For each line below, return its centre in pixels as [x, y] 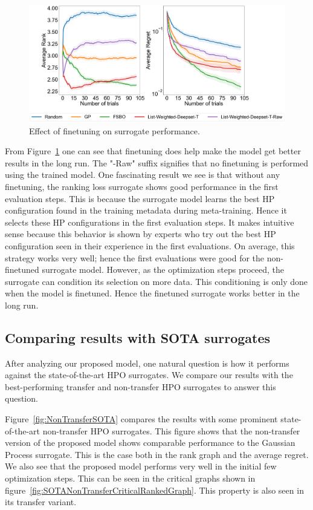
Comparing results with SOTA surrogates [138, 337]
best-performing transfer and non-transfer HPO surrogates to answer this [140, 386]
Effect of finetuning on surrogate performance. [115, 130]
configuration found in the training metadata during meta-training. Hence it [146, 210]
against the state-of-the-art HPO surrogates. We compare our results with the [149, 375]
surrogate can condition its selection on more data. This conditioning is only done [156, 281]
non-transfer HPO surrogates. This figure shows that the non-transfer [171, 430]
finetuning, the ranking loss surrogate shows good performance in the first [142, 186]
